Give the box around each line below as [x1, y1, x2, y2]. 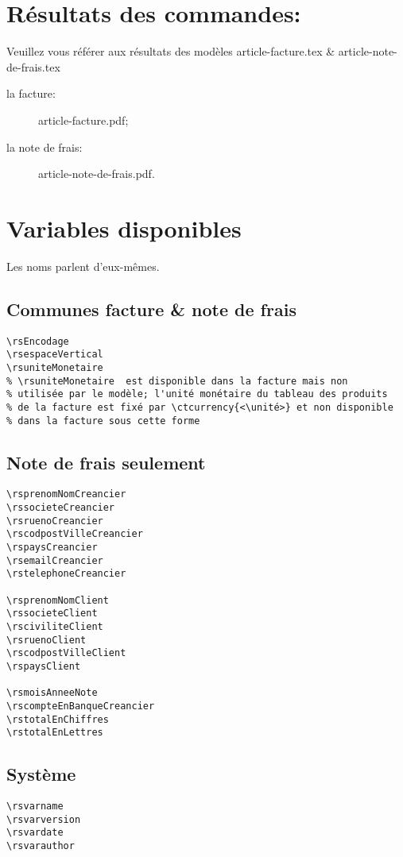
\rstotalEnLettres [6, 727, 103, 739]
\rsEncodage [6, 335, 69, 347]
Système [6, 762, 76, 786]
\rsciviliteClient [6, 620, 103, 632]
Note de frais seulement [6, 450, 206, 474]
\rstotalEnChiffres [6, 713, 109, 725]
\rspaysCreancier [6, 542, 98, 554]
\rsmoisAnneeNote [6, 687, 98, 699]
